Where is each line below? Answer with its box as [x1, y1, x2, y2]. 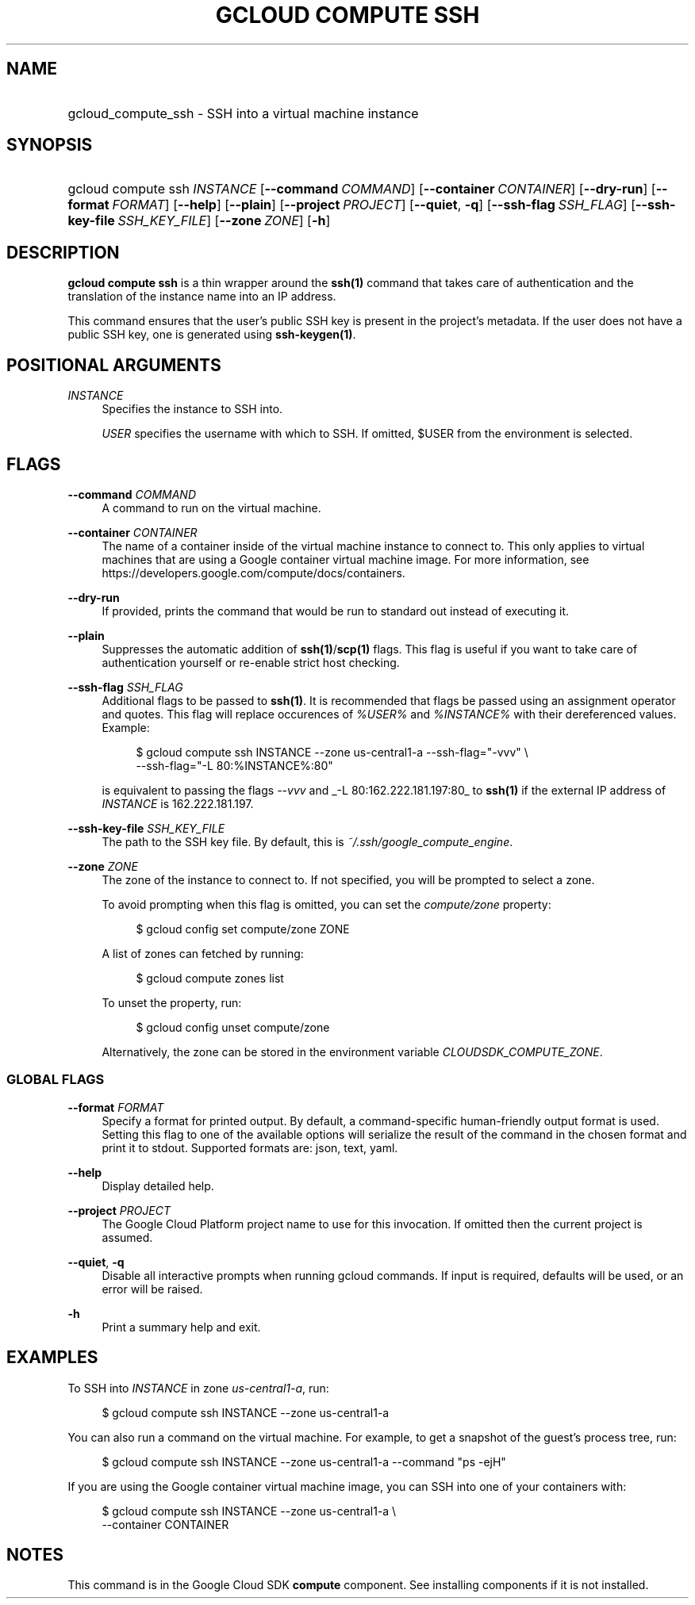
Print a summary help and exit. [102, 1320, 261, 1334]
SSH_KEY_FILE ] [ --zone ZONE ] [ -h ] [117, 213, 331, 229]
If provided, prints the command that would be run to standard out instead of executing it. [102, 603, 570, 618]
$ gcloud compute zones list [136, 971, 284, 985]
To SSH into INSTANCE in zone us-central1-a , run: [67, 1381, 329, 1395]
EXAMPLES [6, 1347, 98, 1368]
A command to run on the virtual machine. [102, 500, 321, 515]
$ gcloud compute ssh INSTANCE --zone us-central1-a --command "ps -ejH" [102, 1454, 506, 1469]
